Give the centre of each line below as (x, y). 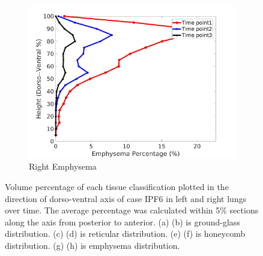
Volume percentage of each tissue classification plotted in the (117, 187)
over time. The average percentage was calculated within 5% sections (132, 210)
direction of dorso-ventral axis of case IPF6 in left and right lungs (126, 198)
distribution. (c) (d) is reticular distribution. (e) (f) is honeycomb (125, 234)
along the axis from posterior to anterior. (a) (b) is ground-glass (122, 222)
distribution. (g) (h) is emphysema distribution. (92, 246)
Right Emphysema (63, 166)
